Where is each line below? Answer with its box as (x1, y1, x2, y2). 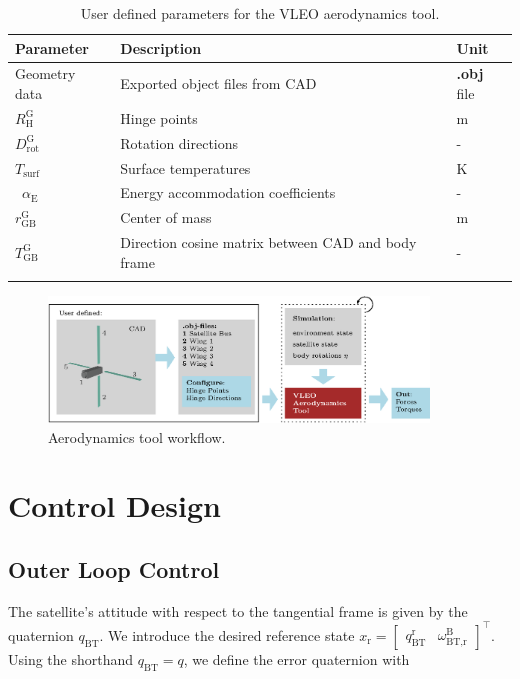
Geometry (15, 63, 76, 84)
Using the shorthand (8, 648, 134, 669)
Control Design (8, 485, 221, 526)
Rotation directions (120, 132, 239, 153)
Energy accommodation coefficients (120, 182, 336, 203)
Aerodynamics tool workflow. (48, 426, 226, 447)
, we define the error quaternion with (183, 648, 410, 669)
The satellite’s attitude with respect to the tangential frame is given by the (8, 600, 468, 621)
